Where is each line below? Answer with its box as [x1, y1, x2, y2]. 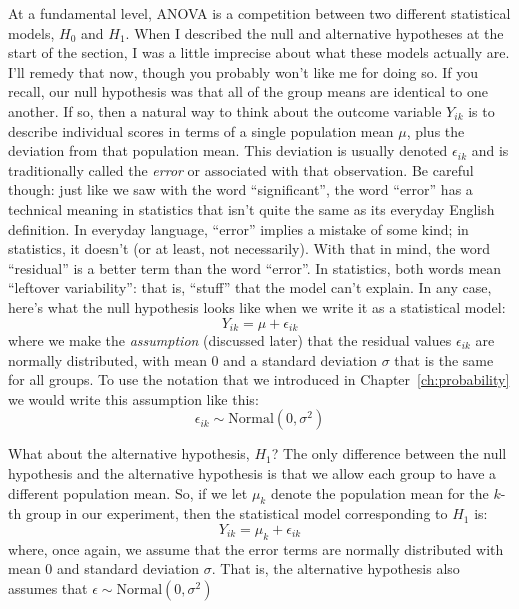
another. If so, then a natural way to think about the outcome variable [8, 100, 442, 121]
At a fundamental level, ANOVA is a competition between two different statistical [8, 3, 511, 23]
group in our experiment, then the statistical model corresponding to [25, 503, 448, 524]
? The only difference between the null [271, 443, 507, 464]
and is [471, 140, 509, 161]
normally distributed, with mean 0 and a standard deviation [8, 349, 377, 370]
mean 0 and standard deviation [8, 558, 200, 579]
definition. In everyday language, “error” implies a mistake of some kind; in [8, 218, 469, 239]
